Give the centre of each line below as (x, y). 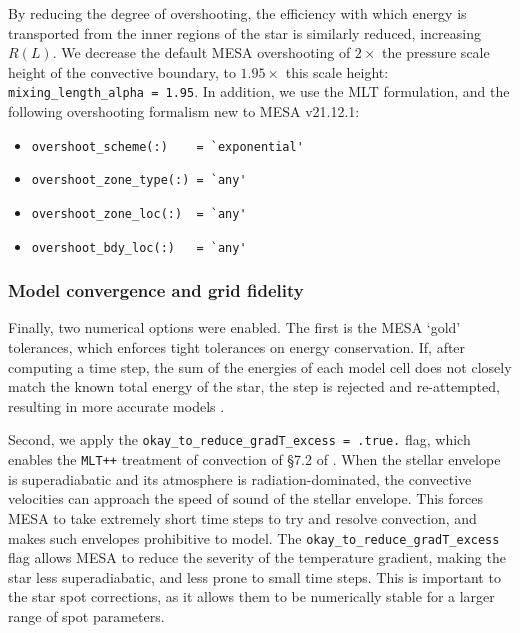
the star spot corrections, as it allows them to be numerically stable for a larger (251, 596)
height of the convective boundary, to (122, 71)
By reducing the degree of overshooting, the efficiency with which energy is (237, 13)
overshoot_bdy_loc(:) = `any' (139, 247)
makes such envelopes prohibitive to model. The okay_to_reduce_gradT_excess (254, 537)
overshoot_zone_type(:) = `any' (139, 180)
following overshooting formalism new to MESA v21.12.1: (184, 111)
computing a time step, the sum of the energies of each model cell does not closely (260, 366)
